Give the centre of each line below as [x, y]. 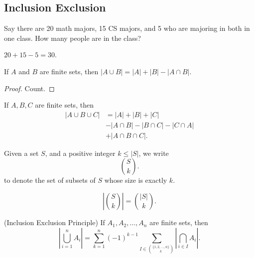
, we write [154, 153]
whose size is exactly [136, 180]
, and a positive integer [80, 153]
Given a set [21, 153]
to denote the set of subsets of [50, 180]
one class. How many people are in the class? [72, 38]
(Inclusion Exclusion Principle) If [55, 222]
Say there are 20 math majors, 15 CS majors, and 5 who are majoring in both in [127, 28]
